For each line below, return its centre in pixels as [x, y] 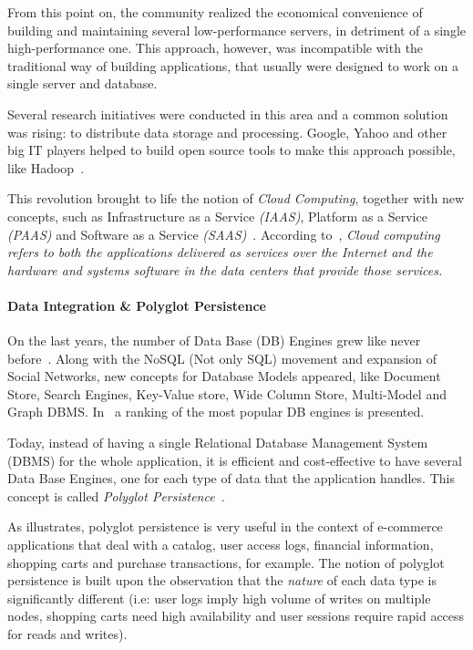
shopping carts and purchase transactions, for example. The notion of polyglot [226, 562]
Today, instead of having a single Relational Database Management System [218, 443]
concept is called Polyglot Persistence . [116, 495]
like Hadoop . [46, 167]
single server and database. [82, 83]
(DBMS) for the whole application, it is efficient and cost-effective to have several [235, 460]
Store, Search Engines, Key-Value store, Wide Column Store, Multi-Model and [227, 393]
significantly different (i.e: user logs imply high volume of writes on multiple [219, 598]
